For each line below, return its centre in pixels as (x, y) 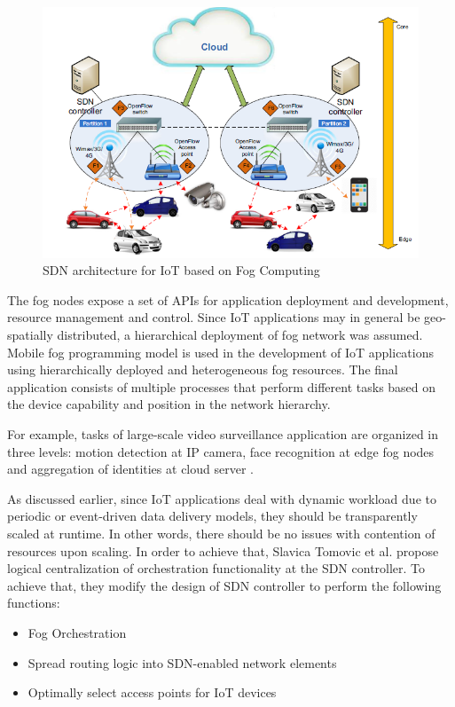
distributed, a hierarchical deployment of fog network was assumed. (240, 335)
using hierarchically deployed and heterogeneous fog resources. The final (203, 369)
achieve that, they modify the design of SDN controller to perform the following (224, 585)
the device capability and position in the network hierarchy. (169, 404)
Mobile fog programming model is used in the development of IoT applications (220, 352)
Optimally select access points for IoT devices (152, 692)
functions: (34, 603)
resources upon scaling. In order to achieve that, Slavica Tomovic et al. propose (223, 550)
